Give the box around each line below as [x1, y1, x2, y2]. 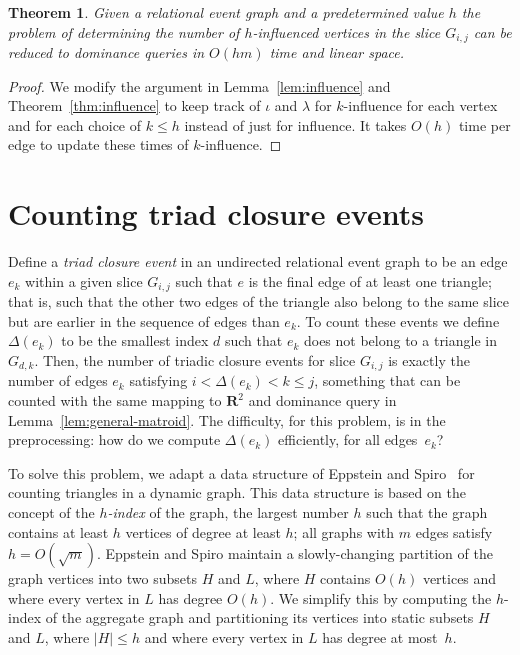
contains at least [8, 521, 109, 542]
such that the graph [366, 501, 488, 522]
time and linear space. [269, 42, 405, 63]
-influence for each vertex [343, 95, 498, 116]
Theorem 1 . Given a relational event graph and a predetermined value [8, 2, 444, 22]
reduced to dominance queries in [8, 42, 205, 63]
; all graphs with [293, 521, 395, 542]
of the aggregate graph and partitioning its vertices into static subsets [45, 607, 474, 628]
